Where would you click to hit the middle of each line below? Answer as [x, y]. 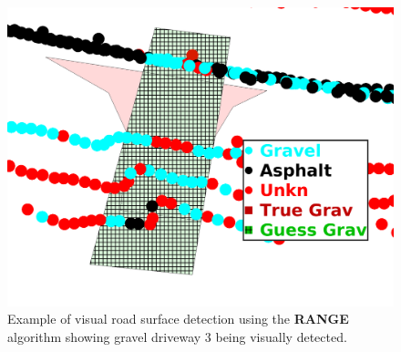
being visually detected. [281, 336]
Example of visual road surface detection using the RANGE [178, 319]
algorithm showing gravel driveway [104, 336]
